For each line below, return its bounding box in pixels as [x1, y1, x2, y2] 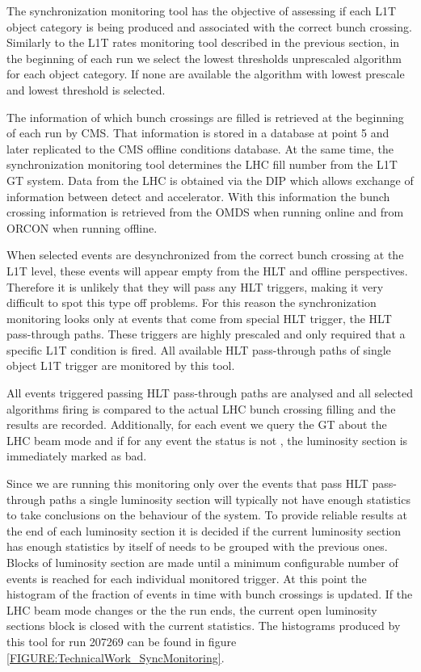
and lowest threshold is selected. [6, 81, 166, 98]
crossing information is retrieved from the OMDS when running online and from [6, 204, 404, 220]
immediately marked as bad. [6, 447, 147, 464]
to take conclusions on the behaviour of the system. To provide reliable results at [6, 506, 408, 523]
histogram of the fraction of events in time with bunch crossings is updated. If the [6, 586, 413, 603]
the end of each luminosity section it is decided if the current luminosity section [6, 522, 402, 539]
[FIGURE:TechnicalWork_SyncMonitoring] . [6, 649, 225, 666]
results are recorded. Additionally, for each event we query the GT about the [6, 416, 387, 433]
